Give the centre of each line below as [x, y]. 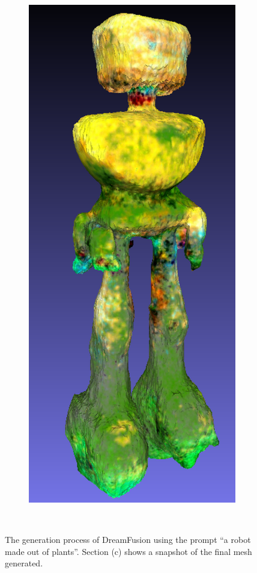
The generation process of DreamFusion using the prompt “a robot [128, 540]
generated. [24, 563]
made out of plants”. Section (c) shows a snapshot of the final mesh [128, 551]
